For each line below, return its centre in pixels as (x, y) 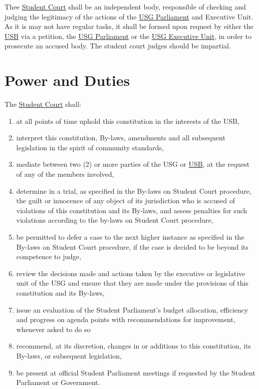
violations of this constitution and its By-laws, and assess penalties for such (132, 210)
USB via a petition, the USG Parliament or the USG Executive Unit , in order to (128, 36)
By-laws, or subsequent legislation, (69, 355)
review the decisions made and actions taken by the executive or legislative (131, 273)
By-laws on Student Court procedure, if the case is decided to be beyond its (132, 246)
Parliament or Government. (58, 382)
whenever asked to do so (53, 329)
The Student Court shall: (43, 104)
